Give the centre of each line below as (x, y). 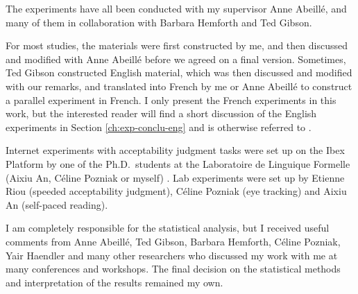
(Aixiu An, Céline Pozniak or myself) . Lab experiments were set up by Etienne (175, 177)
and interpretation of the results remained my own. (114, 282)
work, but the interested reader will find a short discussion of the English (161, 113)
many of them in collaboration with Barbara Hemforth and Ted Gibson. (159, 22)
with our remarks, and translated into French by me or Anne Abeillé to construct (179, 86)
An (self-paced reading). (57, 204)
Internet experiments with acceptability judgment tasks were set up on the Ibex (175, 150)
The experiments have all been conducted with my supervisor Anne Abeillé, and (176, 8)
